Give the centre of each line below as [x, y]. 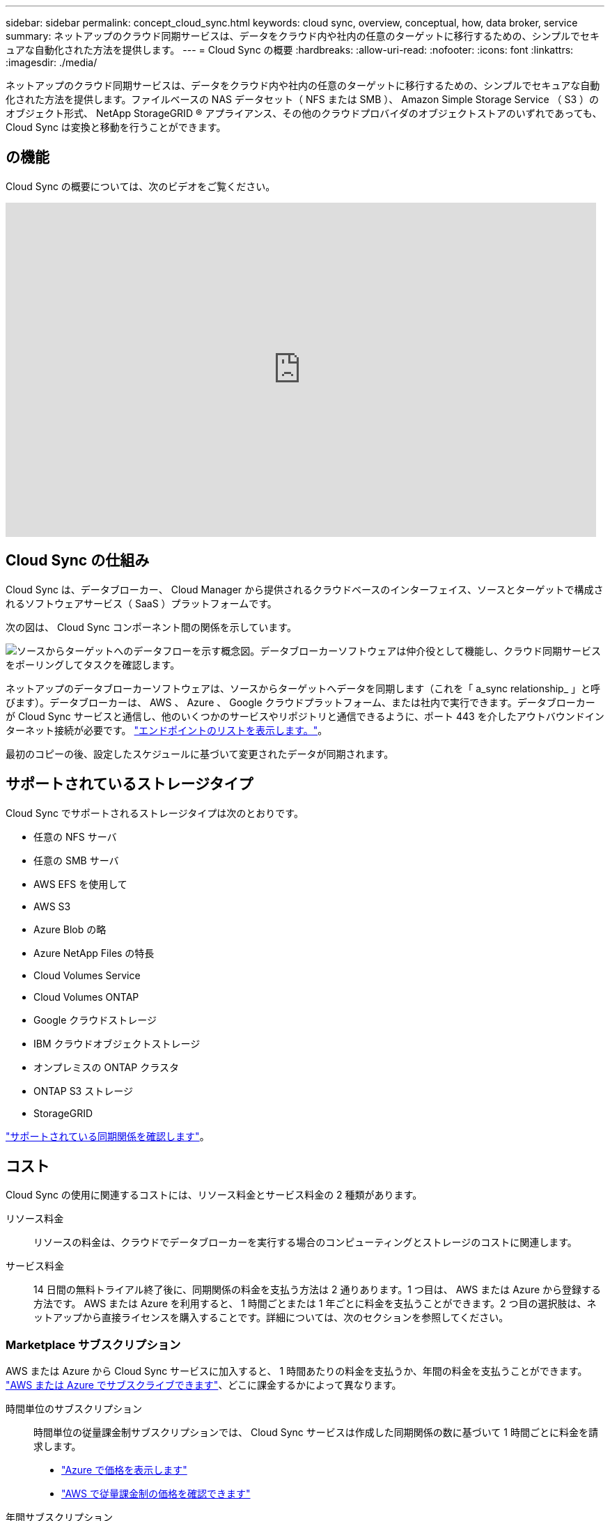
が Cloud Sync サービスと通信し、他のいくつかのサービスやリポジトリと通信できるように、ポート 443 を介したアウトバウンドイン [305, 716]
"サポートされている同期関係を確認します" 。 [108, 1136]
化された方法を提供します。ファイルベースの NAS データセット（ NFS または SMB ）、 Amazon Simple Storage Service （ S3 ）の [302, 99]
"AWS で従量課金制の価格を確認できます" [156, 1494]
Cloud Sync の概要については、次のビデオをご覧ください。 [141, 186]
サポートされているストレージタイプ [130, 784]
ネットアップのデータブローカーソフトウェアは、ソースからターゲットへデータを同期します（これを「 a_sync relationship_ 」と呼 [303, 688]
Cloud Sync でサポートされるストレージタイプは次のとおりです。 [155, 813]
